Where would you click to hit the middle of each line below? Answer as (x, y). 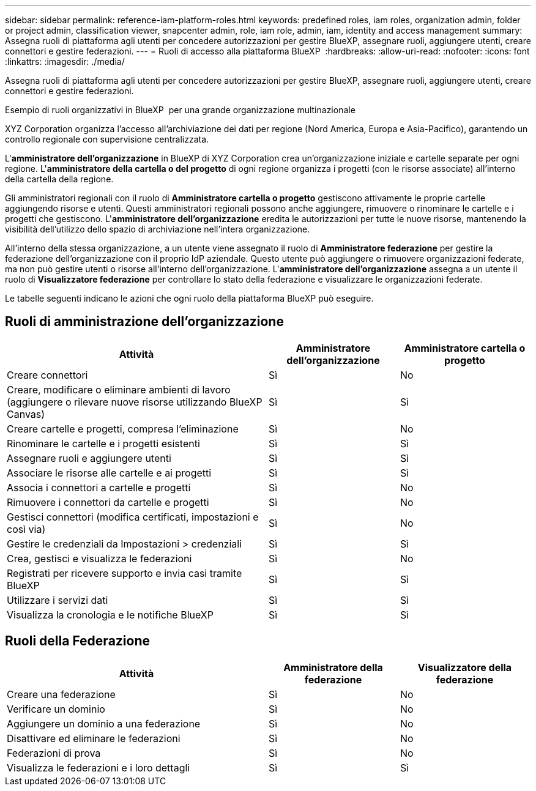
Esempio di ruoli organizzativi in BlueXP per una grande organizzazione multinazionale (180, 110)
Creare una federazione (61, 694)
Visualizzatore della (465, 667)
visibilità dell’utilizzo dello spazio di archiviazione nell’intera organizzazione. (158, 229)
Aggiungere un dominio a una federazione (104, 723)
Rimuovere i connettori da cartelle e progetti (108, 502)
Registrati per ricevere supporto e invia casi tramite (125, 573)
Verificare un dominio (56, 709)
